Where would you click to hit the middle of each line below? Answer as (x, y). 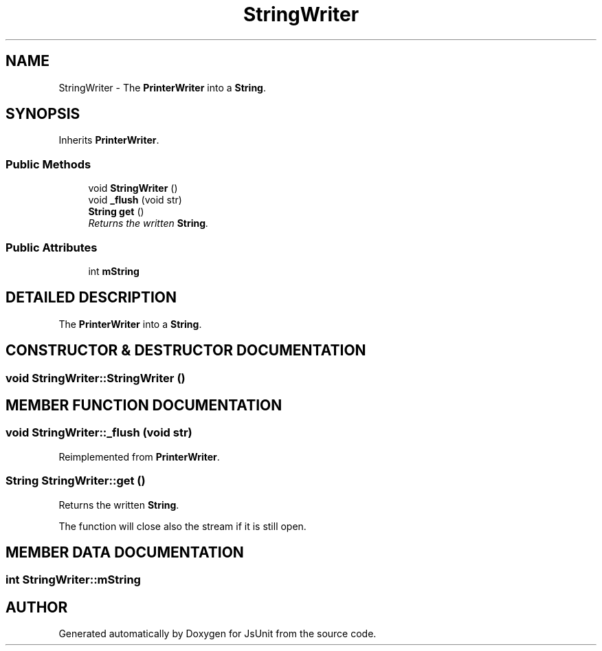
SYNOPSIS (43, 114)
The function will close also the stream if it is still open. (182, 526)
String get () (116, 212)
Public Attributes (52, 247)
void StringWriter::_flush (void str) (99, 433)
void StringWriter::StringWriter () (96, 378)
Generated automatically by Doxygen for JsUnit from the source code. (218, 634)
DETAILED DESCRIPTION (91, 298)
